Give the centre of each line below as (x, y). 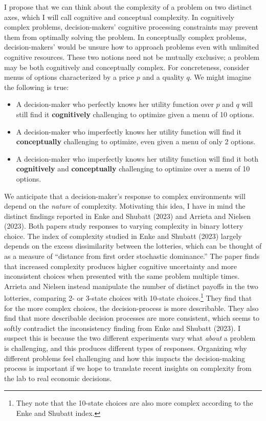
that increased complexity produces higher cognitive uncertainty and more (120, 266)
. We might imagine (220, 77)
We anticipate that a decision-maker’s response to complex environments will (125, 196)
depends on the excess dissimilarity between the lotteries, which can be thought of (133, 246)
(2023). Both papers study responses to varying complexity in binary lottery (124, 226)
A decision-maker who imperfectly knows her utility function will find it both (137, 158)
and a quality (163, 77)
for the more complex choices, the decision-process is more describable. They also (131, 308)
